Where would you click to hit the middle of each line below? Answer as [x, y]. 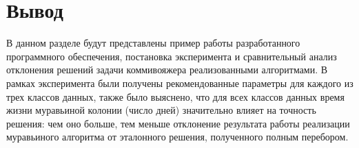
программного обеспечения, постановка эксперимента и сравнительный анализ [172, 56]
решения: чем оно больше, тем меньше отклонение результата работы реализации [178, 123]
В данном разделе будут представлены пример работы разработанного [153, 43]
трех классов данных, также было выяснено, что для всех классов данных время [175, 96]
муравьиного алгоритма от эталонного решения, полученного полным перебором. [177, 137]
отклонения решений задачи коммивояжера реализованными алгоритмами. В [167, 70]
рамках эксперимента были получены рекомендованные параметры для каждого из [180, 83]
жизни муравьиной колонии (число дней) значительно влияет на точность [161, 110]
